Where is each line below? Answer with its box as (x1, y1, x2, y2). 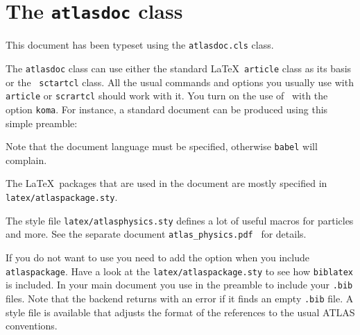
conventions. (6, 318, 58, 333)
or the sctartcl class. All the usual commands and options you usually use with (6, 74, 354, 89)
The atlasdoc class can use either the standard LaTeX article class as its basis (6, 60, 352, 75)
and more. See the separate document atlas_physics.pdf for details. (6, 227, 307, 241)
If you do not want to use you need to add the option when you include (6, 250, 309, 264)
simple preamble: (6, 115, 78, 130)
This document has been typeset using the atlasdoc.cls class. (6, 38, 274, 52)
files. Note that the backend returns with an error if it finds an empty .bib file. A (6, 291, 354, 305)
